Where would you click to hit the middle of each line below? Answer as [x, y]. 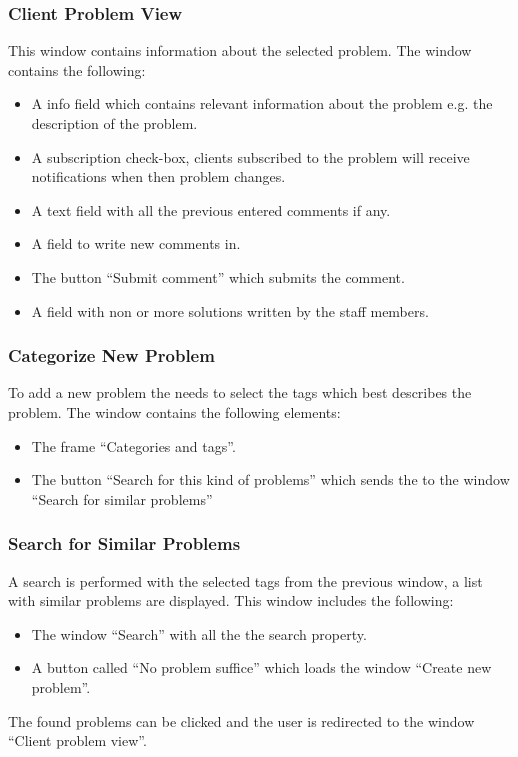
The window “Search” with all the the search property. [199, 633]
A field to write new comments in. [136, 243]
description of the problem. [114, 123]
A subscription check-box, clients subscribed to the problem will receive [250, 156]
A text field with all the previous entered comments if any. [211, 209]
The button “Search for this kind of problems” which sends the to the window [270, 479]
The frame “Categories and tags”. [133, 445]
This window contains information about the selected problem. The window [240, 50]
